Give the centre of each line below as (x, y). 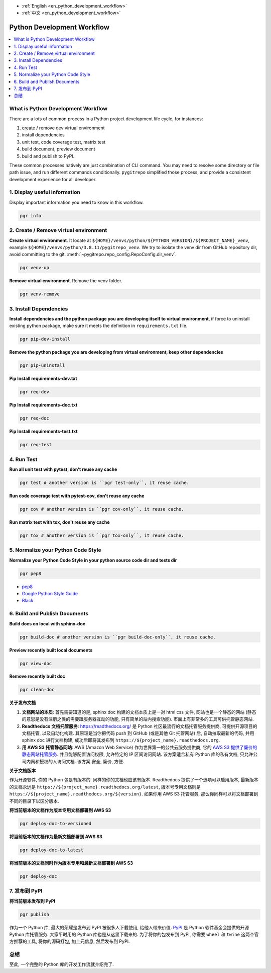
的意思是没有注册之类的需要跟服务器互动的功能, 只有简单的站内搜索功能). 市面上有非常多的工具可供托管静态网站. (138, 719)
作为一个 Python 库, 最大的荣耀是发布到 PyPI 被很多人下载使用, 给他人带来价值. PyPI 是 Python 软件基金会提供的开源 (129, 927)
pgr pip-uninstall (42, 366)
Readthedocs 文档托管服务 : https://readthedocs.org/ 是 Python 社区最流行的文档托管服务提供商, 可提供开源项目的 (140, 726)
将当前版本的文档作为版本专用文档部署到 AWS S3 (60, 810)
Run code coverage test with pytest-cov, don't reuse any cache (77, 496)
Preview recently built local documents (51, 650)
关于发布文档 (23, 703)
